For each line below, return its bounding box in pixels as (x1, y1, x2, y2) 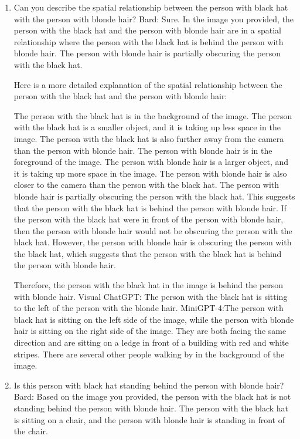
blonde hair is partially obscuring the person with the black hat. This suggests (13, 190, 295, 202)
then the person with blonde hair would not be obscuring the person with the (13, 224, 292, 237)
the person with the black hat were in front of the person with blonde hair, (13, 213, 284, 225)
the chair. (13, 425, 48, 437)
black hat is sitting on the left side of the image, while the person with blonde (13, 313, 294, 325)
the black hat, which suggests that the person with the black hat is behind (13, 247, 282, 259)
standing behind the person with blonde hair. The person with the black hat (13, 402, 289, 414)
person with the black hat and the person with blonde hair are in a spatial (13, 24, 281, 36)
